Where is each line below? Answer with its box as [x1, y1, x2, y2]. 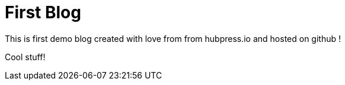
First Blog [5, 2, 81, 22]
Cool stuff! [5, 51, 46, 62]
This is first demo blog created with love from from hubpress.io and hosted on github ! [5, 33, 341, 44]
